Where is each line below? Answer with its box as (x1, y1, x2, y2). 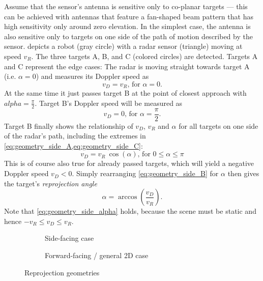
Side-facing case (45, 233, 94, 243)
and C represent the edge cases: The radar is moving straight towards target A (4, 61, 250, 71)
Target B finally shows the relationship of (4, 120, 133, 131)
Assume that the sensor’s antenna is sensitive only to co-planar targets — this (4, 1, 248, 11)
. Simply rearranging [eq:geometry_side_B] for (72, 168, 219, 179)
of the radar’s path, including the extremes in (4, 130, 146, 141)
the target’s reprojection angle (4, 178, 97, 188)
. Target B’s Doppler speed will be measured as (35, 97, 183, 108)
